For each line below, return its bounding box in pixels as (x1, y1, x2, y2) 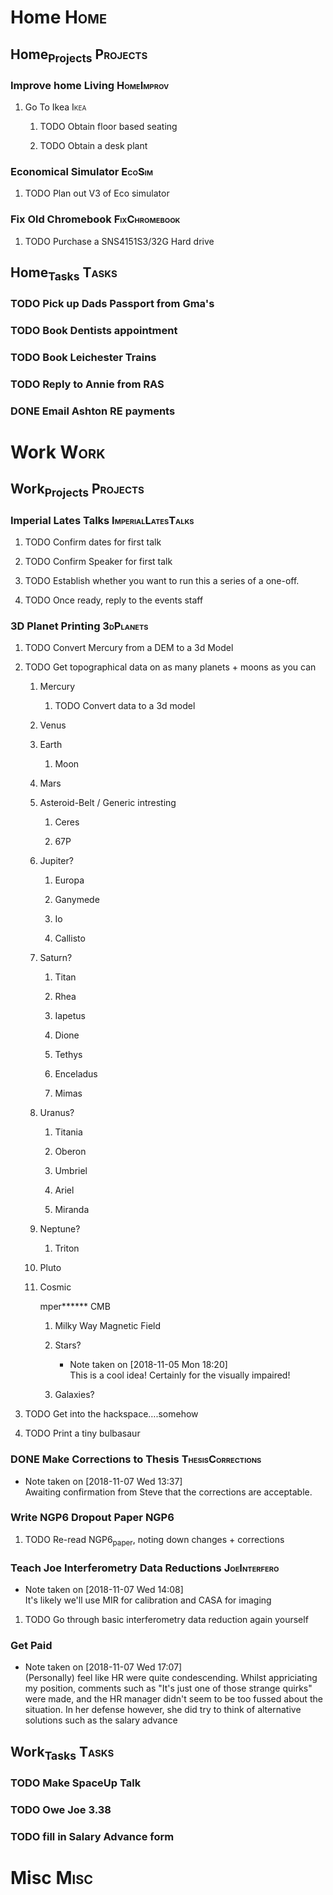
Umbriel (54, 1165, 88, 1177)
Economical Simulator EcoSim (10, 164, 153, 178)
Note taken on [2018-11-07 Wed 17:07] (24, 1661, 183, 1673)
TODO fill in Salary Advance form (10, 1829, 175, 1843)
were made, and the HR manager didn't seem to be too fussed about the (24, 1693, 323, 1705)
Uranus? (39, 1107, 75, 1119)
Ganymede (54, 894, 100, 906)
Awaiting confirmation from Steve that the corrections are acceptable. (24, 1486, 313, 1498)
